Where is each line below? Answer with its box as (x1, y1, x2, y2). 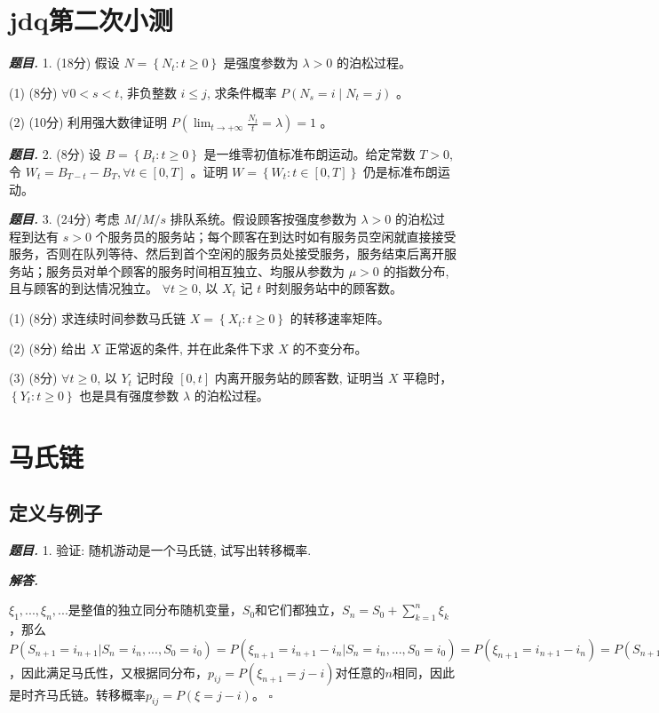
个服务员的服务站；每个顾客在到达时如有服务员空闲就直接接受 (95, 226, 457, 245)
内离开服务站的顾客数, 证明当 (214, 368, 385, 387)
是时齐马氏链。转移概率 (9, 685, 146, 703)
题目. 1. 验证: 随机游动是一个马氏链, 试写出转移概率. (9, 541, 312, 559)
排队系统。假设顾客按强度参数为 (170, 210, 357, 228)
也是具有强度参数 (79, 385, 179, 404)
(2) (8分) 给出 (9, 338, 87, 357)
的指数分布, (383, 261, 449, 280)
